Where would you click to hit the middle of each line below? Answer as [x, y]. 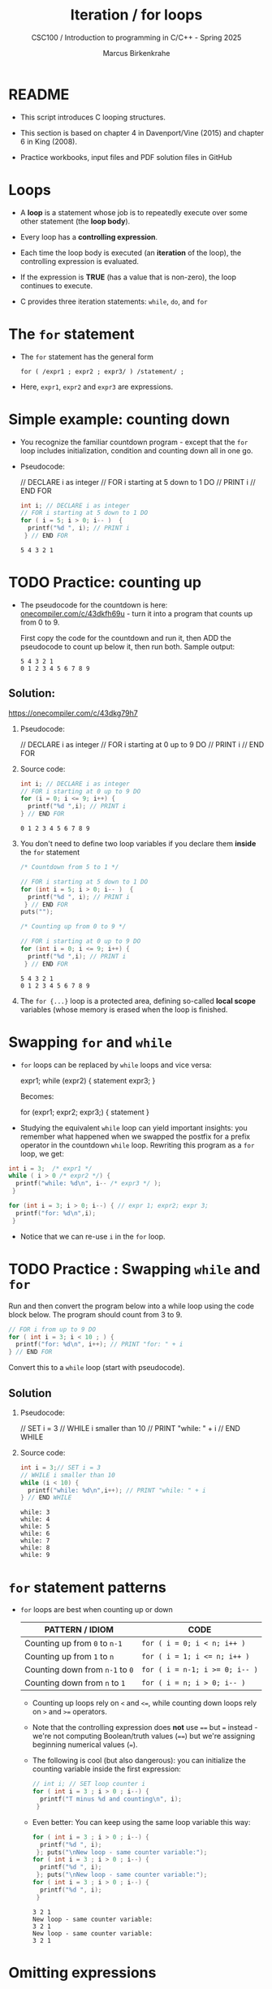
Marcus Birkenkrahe [136, 53]
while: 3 [35, 1512]
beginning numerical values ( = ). [85, 1745]
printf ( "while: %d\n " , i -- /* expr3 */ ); [89, 1183]
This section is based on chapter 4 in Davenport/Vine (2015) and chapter [142, 132]
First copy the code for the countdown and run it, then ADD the [125, 638]
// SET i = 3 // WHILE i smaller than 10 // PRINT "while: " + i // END [130, 1428]
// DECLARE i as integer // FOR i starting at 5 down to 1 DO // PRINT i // [138, 482]
